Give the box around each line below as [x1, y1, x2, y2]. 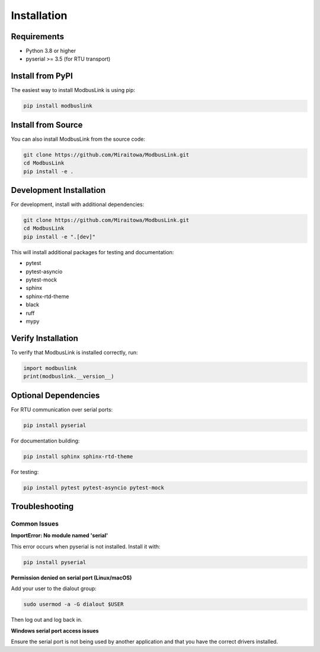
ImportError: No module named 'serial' [11, 532, 108, 539]
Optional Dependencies [11, 390, 100, 400]
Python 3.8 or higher [25, 48, 76, 55]
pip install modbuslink [23, 103, 93, 109]
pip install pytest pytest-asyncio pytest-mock [23, 484, 164, 491]
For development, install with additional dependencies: [11, 201, 145, 208]
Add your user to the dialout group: [11, 585, 97, 592]
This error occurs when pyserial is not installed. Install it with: [11, 543, 161, 550]
